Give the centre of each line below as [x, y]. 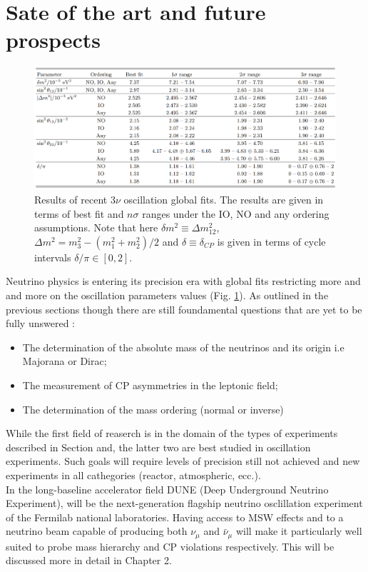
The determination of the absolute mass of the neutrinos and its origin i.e [183, 347]
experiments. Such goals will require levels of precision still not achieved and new [183, 461]
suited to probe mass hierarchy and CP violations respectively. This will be [170, 546]
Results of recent [71, 200]
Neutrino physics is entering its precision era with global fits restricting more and [183, 281]
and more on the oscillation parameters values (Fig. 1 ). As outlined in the [167, 295]
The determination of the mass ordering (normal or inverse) [153, 409]
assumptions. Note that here [96, 227]
